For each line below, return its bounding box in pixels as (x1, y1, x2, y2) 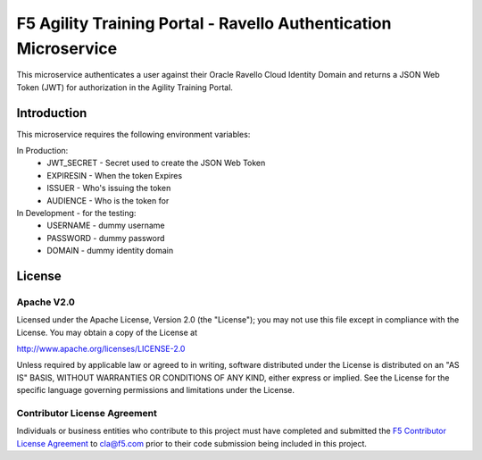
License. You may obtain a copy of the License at (16, 327, 198, 338)
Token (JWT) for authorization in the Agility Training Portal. (16, 81, 234, 93)
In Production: (16, 146, 69, 156)
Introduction (16, 105, 87, 121)
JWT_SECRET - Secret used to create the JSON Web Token (46, 157, 266, 169)
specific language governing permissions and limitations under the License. (16, 385, 295, 396)
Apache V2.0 (16, 296, 76, 308)
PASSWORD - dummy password (46, 232, 165, 243)
